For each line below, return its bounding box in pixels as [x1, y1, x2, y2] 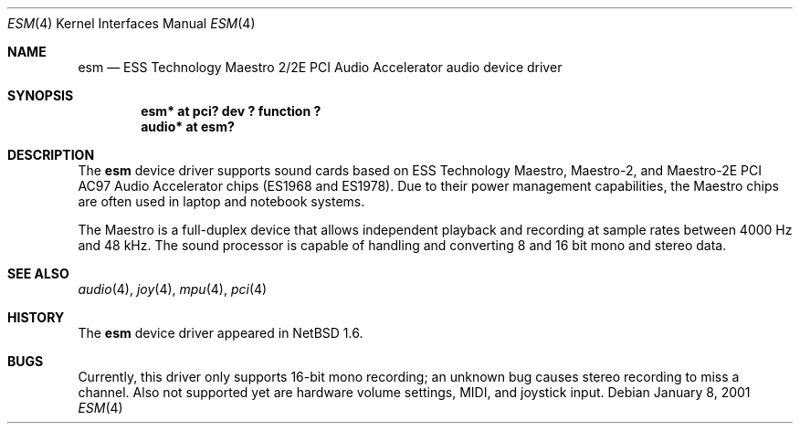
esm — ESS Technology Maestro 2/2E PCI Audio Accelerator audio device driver [78, 59, 563, 75]
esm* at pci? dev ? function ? [141, 103, 321, 119]
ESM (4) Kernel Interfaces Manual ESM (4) [7, 16, 256, 31]
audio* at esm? [141, 119, 235, 134]
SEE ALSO [7, 266, 69, 281]
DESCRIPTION [7, 147, 95, 163]
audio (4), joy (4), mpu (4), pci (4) [78, 281, 268, 297]
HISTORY [7, 310, 65, 325]
